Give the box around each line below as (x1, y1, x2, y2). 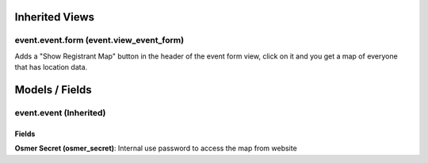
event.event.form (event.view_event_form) (14, 35, 185, 46)
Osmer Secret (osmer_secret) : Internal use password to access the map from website (14, 143, 297, 154)
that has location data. (14, 63, 88, 72)
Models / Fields (14, 83, 92, 97)
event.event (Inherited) (14, 107, 106, 118)
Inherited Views (14, 10, 95, 24)
